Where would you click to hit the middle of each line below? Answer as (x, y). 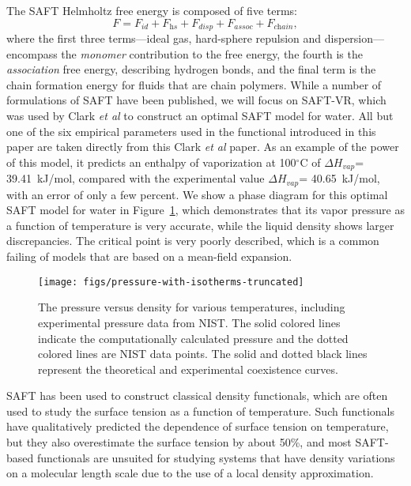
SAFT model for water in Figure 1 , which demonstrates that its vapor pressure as (205, 210)
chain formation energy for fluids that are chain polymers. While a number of (194, 84)
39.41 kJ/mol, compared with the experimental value (136, 178)
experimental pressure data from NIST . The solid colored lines (189, 322)
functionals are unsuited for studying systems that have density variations (216, 457)
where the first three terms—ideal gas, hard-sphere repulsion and (164, 38)
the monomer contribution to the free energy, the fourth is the (212, 53)
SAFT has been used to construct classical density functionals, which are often (197, 396)
